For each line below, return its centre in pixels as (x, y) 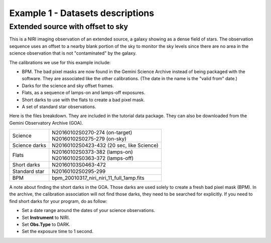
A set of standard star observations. (59, 106)
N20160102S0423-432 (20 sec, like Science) (105, 145)
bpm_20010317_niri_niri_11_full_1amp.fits (98, 178)
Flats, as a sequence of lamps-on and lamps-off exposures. (84, 93)
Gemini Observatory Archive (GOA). (46, 123)
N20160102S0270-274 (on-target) (92, 133)
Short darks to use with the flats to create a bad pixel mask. (83, 100)
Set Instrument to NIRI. (46, 217)
